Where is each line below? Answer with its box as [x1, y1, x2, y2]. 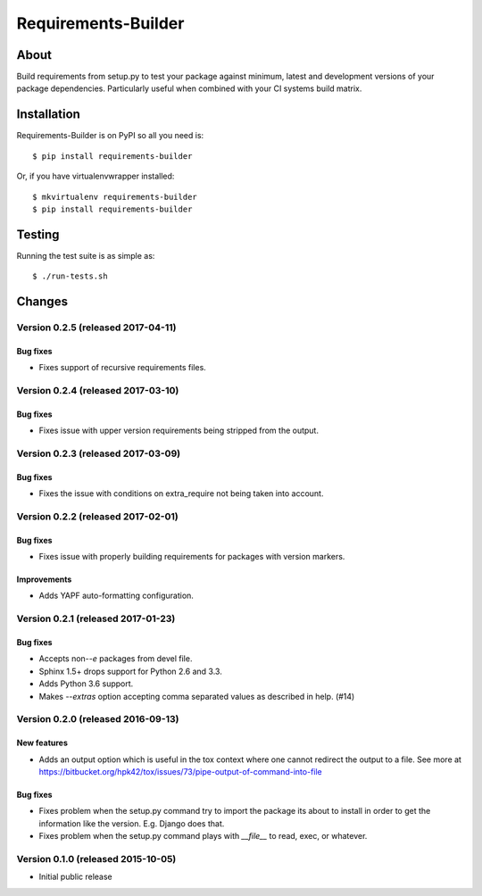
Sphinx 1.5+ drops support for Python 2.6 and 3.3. [38, 666, 222, 676]
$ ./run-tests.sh [32, 271, 108, 281]
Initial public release [38, 871, 113, 883]
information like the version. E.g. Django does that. [38, 817, 225, 829]
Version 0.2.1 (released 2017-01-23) [16, 612, 176, 625]
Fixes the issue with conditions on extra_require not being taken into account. [38, 488, 324, 499]
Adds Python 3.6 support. [38, 678, 134, 689]
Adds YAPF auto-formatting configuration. [38, 590, 194, 601]
